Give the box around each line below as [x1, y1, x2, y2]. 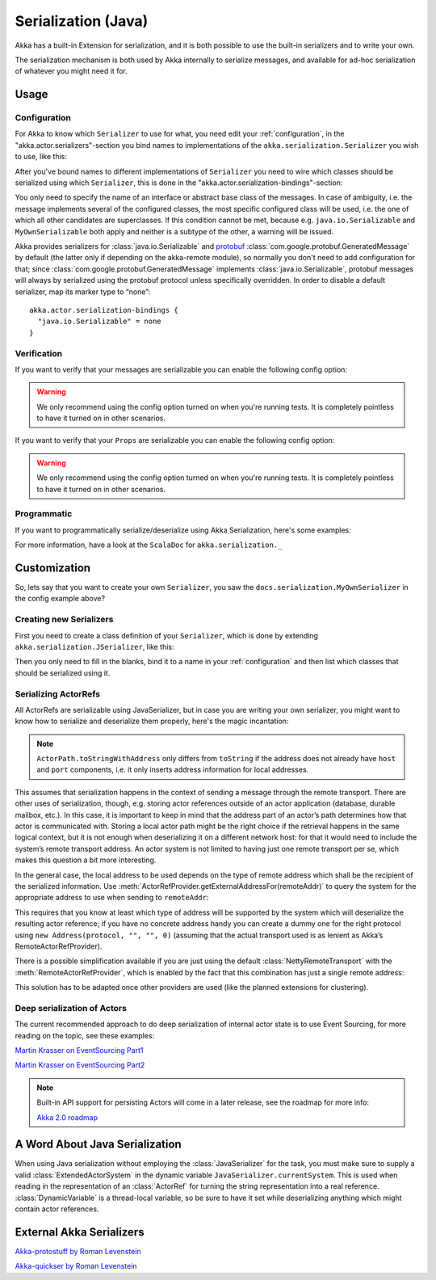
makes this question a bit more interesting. [15, 855, 157, 865]
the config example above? [15, 594, 105, 604]
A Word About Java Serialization [15, 1138, 182, 1152]
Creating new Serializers [15, 614, 114, 625]
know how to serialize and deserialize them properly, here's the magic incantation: [15, 716, 289, 726]
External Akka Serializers [15, 1225, 145, 1239]
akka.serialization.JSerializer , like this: [15, 642, 174, 651]
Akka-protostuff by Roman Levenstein [15, 1246, 141, 1256]
